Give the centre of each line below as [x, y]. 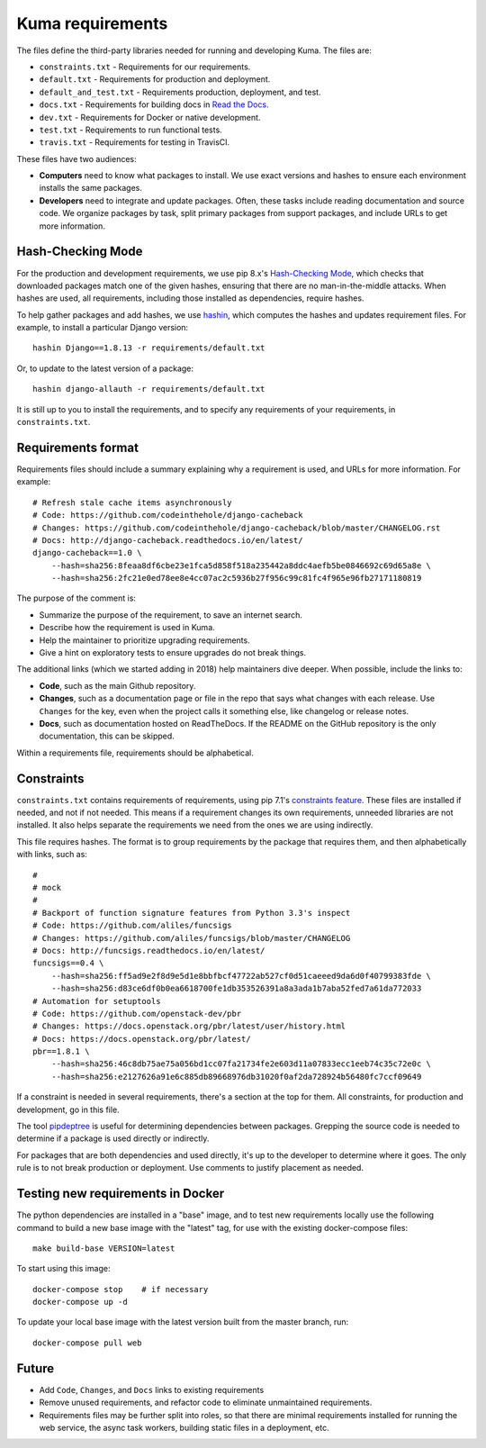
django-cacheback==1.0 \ [87, 553]
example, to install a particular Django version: [103, 328]
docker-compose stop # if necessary [121, 1289]
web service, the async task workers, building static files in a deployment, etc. [184, 1427]
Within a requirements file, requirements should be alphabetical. [135, 753]
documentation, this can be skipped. [107, 736]
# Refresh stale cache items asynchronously [133, 502]
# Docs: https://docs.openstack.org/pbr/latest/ [142, 1039]
